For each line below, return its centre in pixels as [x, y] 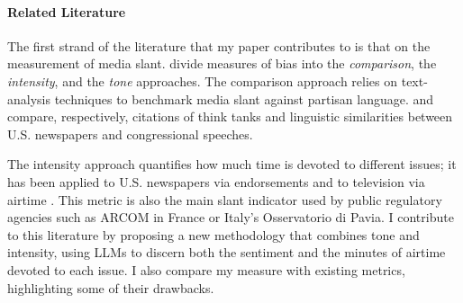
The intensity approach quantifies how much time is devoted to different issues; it [232, 164]
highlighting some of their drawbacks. [111, 287]
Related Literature [67, 11]
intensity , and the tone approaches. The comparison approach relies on [203, 80]
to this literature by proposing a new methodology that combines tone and [213, 234]
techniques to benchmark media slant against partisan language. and [244, 98]
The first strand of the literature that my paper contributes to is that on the [219, 45]
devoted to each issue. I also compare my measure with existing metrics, [206, 269]
